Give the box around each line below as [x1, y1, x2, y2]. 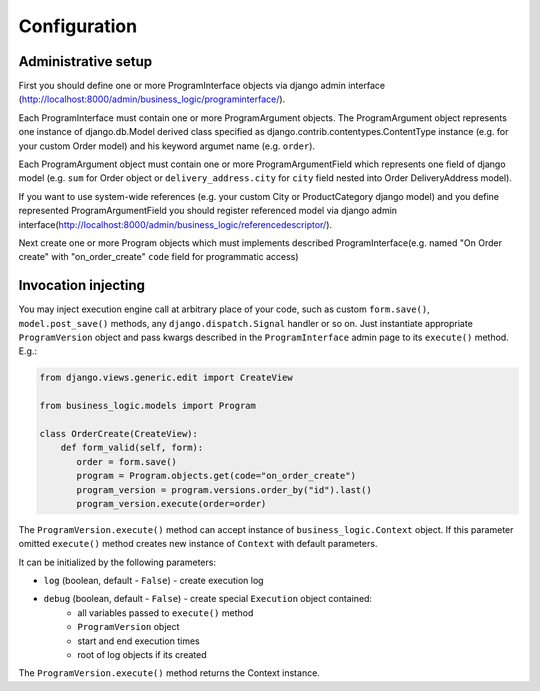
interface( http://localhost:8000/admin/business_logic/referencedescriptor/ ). [18, 218, 333, 230]
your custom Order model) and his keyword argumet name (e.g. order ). [18, 140, 315, 152]
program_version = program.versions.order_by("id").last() [76, 484, 372, 495]
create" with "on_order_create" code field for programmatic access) [18, 251, 299, 263]
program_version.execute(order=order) [76, 498, 267, 509]
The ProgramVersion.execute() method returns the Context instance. [18, 667, 320, 679]
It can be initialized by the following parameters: [18, 556, 217, 568]
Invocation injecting [18, 277, 145, 294]
